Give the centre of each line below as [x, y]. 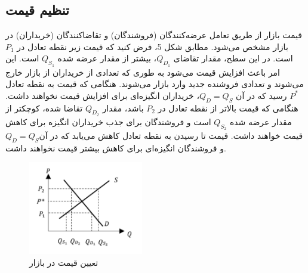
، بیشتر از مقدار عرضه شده [107, 58]
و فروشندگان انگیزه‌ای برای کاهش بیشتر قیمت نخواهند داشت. [116, 148]
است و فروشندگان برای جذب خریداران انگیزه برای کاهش [108, 121]
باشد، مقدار [123, 108]
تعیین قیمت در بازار [64, 262]
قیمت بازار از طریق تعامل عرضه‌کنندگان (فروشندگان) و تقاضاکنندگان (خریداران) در [154, 35]
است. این [22, 58]
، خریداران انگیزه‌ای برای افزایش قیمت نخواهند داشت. [102, 95]
